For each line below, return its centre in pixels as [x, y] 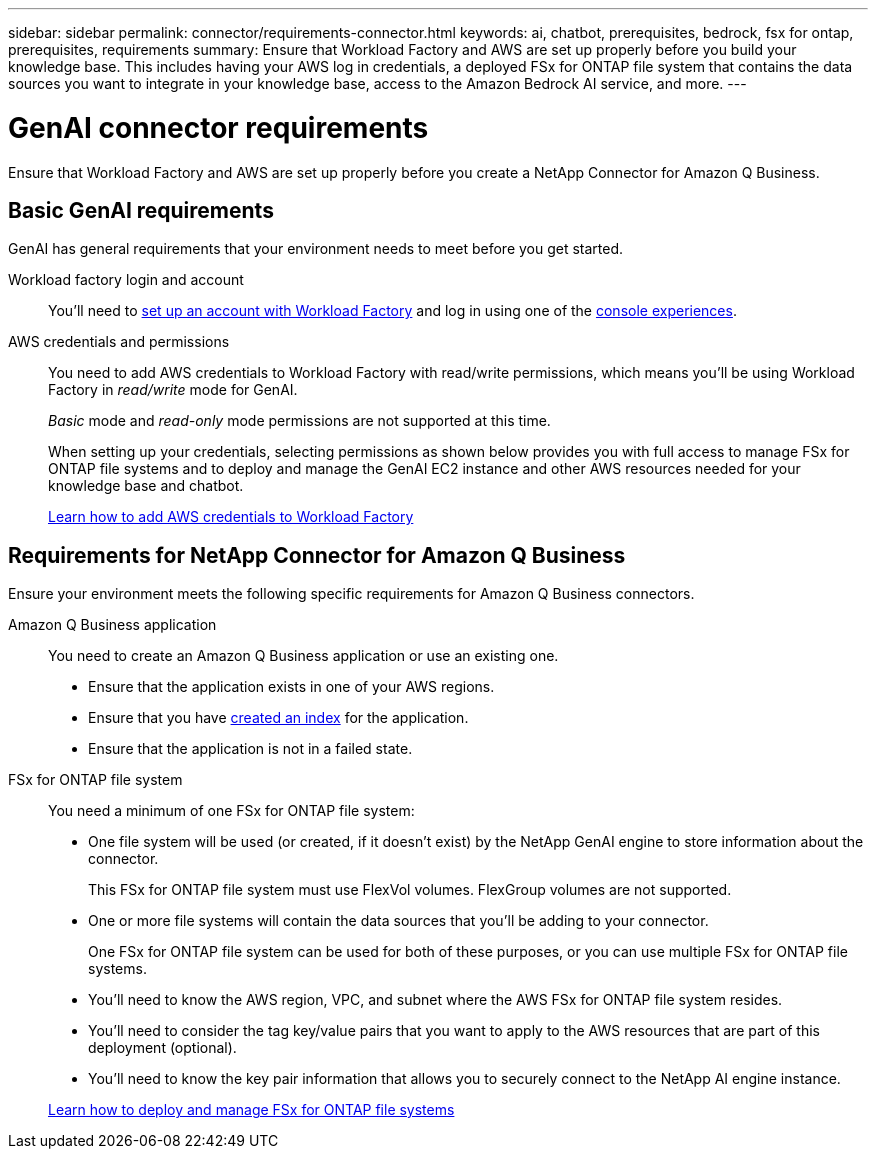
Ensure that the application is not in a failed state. [250, 749]
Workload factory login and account [126, 280]
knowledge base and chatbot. [146, 486]
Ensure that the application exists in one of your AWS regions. [291, 687]
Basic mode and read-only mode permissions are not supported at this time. [299, 421]
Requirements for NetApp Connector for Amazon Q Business [317, 555]
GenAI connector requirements [218, 127]
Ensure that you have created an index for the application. [278, 718]
